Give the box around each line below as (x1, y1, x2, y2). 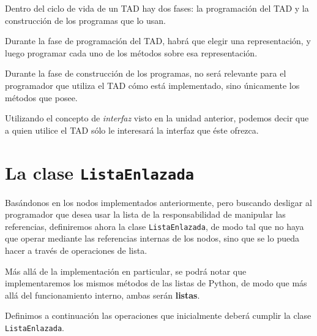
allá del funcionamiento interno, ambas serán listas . (5, 288, 200, 301)
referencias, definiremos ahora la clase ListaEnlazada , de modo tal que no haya (5, 220, 304, 232)
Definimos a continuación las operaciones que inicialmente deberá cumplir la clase (5, 309, 311, 322)
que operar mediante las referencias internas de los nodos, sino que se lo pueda (5, 232, 299, 245)
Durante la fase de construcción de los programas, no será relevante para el (5, 67, 286, 80)
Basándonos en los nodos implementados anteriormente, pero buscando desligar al (5, 196, 312, 208)
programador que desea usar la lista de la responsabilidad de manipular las (5, 208, 286, 221)
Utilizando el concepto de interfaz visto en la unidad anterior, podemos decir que (5, 112, 309, 124)
